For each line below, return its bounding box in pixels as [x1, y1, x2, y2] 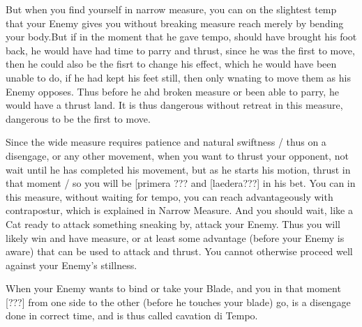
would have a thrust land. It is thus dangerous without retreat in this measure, [6, 98, 343, 112]
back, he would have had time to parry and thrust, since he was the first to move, [6, 43, 355, 57]
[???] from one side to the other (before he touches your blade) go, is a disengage [6, 294, 351, 309]
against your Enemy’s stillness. [6, 257, 137, 272]
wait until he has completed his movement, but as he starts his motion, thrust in [6, 162, 351, 176]
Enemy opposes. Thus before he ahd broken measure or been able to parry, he [6, 84, 339, 98]
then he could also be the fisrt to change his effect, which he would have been [6, 56, 337, 71]
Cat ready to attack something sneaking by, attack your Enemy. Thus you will [6, 216, 341, 231]
